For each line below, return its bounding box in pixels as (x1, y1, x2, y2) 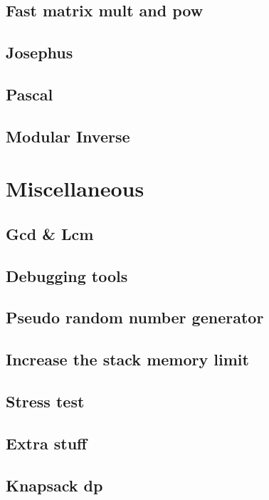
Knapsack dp (6, 474, 103, 496)
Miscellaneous (6, 174, 144, 203)
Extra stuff (6, 432, 88, 454)
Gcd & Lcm (6, 222, 94, 244)
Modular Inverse (6, 125, 130, 147)
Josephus (6, 41, 73, 63)
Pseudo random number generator (6, 306, 264, 328)
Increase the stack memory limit (6, 348, 249, 370)
